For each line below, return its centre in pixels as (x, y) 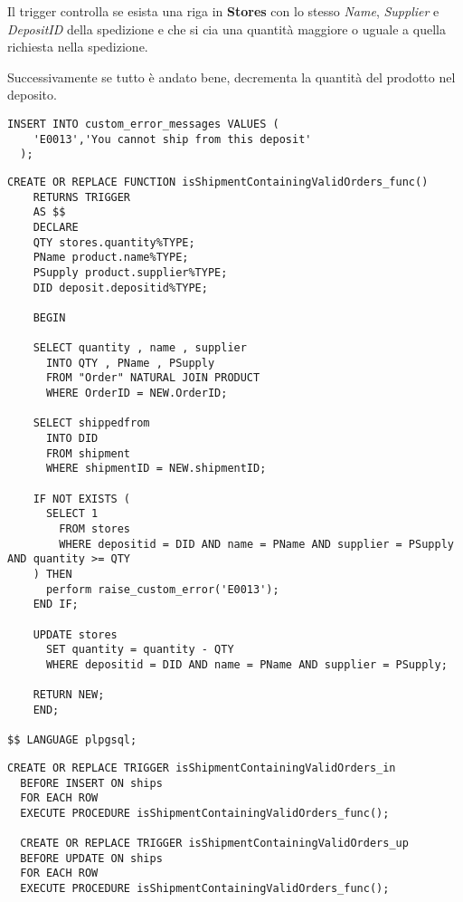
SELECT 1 (72, 514)
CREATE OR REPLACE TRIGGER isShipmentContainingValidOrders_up (214, 844)
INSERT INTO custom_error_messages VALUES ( (143, 124)
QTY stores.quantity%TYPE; (114, 242)
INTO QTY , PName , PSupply (130, 363)
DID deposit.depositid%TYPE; (120, 288)
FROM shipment (88, 453)
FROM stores (95, 529)
